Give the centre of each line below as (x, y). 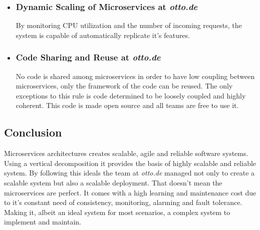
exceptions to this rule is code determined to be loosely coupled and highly (131, 95)
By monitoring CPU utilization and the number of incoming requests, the (129, 25)
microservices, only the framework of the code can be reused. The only (124, 86)
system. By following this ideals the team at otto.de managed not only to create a (129, 173)
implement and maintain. (43, 222)
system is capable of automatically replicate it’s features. (103, 35)
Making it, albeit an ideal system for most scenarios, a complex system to (117, 212)
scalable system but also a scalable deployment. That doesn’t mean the (113, 182)
